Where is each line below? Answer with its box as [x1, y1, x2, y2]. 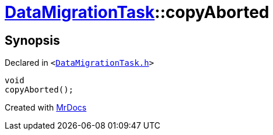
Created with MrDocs [5, 102, 87, 113]
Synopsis [5, 33, 60, 48]
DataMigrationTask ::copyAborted [5, 2, 269, 22]
